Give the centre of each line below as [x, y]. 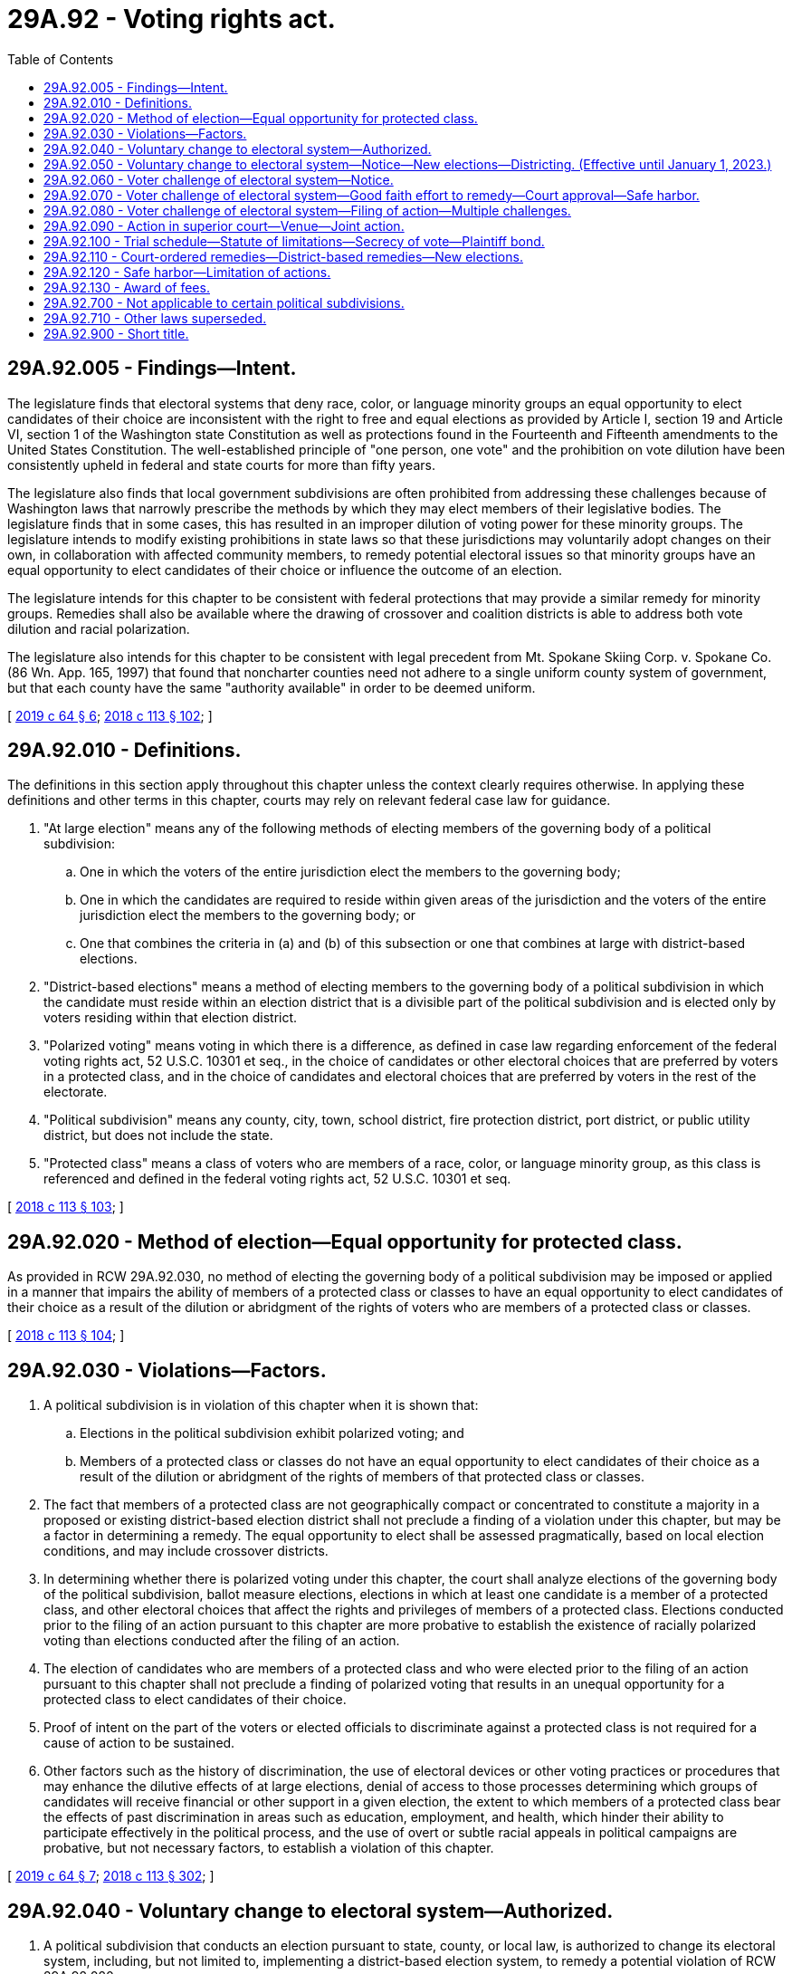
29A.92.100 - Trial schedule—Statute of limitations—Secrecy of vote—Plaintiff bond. [294, 241]
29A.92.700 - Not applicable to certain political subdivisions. [224, 302]
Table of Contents [61, 59]
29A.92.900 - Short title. [116, 333]
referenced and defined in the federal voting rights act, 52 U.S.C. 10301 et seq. [277, 1179]
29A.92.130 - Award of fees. [127, 287]
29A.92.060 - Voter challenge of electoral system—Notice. [219, 179]
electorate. [76, 1092]
